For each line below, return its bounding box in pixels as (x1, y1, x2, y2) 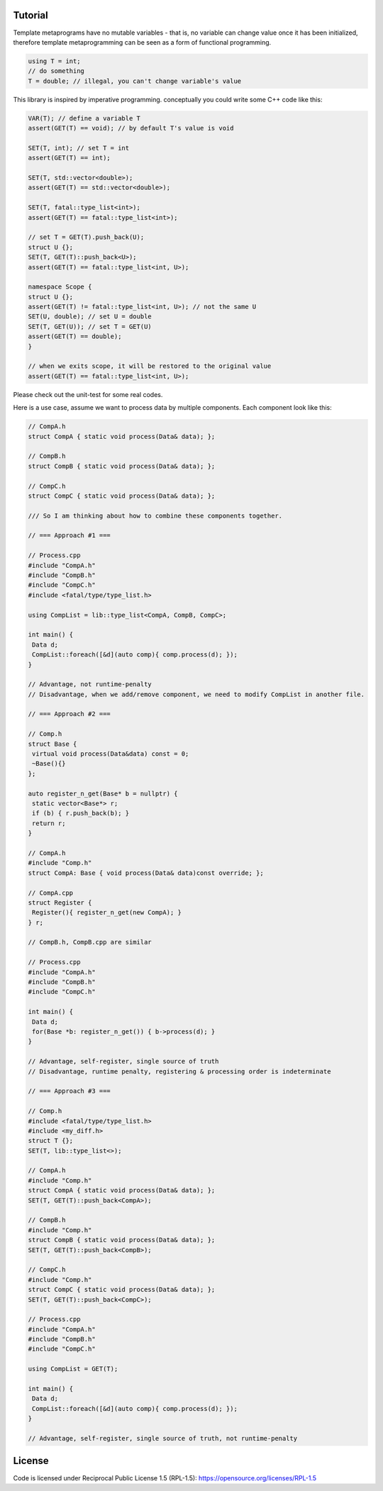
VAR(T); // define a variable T (28, 114, 141, 122)
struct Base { (28, 739, 77, 748)
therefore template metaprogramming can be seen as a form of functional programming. (13, 38, 272, 46)
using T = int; (28, 57, 81, 65)
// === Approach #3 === (28, 1087, 111, 1095)
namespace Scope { (28, 283, 92, 291)
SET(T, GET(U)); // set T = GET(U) (28, 323, 152, 330)
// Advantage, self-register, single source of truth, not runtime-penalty (28, 1434, 298, 1442)
